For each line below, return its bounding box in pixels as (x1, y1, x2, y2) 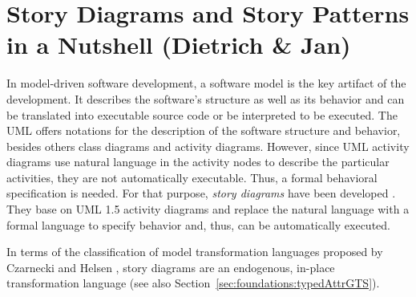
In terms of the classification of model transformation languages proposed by (6, 243, 383, 260)
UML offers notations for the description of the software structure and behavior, (6, 122, 401, 139)
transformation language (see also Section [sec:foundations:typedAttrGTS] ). (6, 275, 380, 291)
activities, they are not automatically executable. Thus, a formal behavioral (6, 169, 378, 185)
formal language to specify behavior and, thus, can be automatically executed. (6, 216, 390, 233)
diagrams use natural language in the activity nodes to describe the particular (6, 153, 390, 170)
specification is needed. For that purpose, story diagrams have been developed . (6, 185, 396, 201)
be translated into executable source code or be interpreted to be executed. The (6, 106, 398, 123)
